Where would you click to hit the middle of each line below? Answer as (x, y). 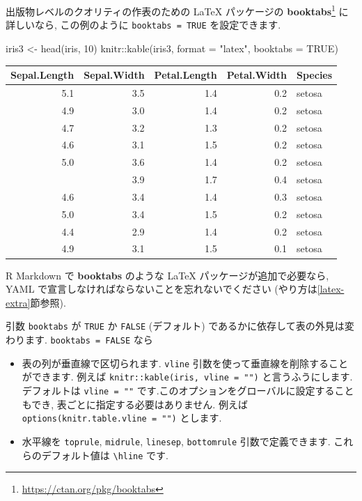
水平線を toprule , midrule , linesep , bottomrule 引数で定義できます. (176, 441)
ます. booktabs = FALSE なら (89, 339)
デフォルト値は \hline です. (105, 455)
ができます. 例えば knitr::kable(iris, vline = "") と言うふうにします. (187, 377)
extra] (18, 302)
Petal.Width (257, 75)
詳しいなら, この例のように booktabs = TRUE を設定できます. (143, 25)
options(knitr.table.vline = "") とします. (122, 418)
